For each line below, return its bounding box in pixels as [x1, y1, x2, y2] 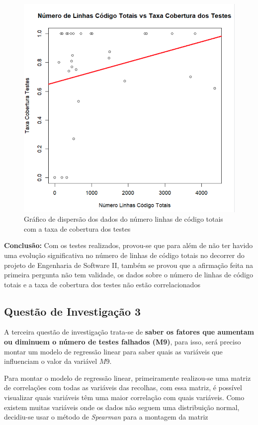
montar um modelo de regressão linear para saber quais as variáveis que [4, 346, 223, 356]
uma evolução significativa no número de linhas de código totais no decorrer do [4, 250, 245, 260]
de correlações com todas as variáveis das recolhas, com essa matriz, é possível [4, 382, 242, 393]
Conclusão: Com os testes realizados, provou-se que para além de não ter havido [4, 240, 253, 251]
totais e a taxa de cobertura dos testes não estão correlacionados [4, 279, 200, 289]
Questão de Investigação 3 [4, 303, 141, 319]
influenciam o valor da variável [4, 356, 97, 366]
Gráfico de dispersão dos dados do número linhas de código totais [24, 214, 223, 224]
